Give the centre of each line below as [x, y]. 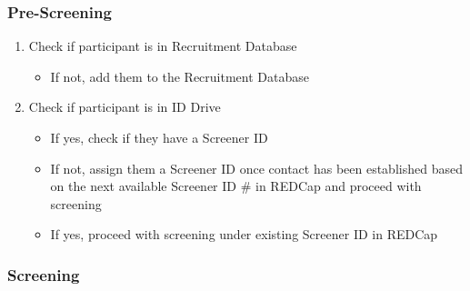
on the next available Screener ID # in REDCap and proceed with [236, 186]
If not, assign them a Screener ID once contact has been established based [256, 168]
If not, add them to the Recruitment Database [180, 76]
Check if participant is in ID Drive [125, 107]
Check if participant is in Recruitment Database [163, 46]
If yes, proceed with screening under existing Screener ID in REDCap [244, 234]
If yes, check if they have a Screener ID [159, 137]
